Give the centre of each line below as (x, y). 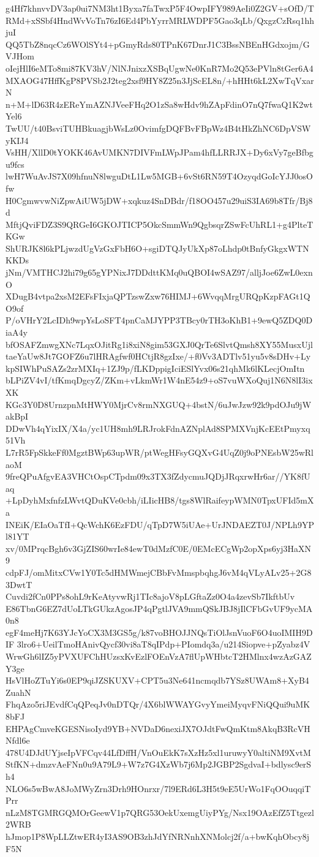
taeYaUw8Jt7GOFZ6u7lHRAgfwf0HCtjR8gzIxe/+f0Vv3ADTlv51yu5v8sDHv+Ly (158, 356)
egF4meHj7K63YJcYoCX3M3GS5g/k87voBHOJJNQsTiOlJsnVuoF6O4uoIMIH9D (159, 632)
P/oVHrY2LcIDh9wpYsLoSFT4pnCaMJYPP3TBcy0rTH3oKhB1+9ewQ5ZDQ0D (159, 320)
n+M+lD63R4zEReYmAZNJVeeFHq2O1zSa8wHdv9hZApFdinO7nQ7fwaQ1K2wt (159, 104)
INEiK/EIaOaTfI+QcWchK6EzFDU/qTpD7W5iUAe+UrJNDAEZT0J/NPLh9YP (160, 524)
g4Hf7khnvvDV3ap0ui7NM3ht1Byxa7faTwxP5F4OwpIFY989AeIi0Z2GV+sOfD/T (160, 8)
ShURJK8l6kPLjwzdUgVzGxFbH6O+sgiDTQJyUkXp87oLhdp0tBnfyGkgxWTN (157, 248)
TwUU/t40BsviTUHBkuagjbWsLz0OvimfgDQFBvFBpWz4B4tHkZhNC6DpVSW (158, 128)
